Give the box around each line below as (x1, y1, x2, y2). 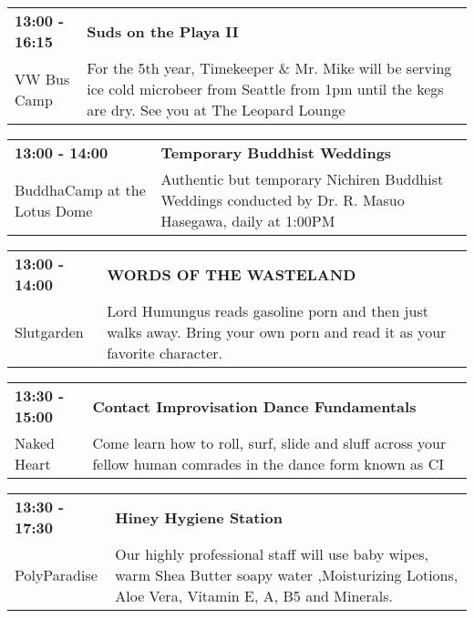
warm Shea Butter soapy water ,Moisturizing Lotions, (115, 564, 459, 585)
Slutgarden (15, 321, 84, 342)
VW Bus (15, 67, 70, 89)
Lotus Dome (15, 199, 93, 221)
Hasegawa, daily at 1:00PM (160, 210, 335, 231)
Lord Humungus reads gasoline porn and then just (107, 300, 428, 321)
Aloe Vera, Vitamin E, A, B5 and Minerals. (115, 585, 393, 606)
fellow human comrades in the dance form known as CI (92, 453, 444, 474)
